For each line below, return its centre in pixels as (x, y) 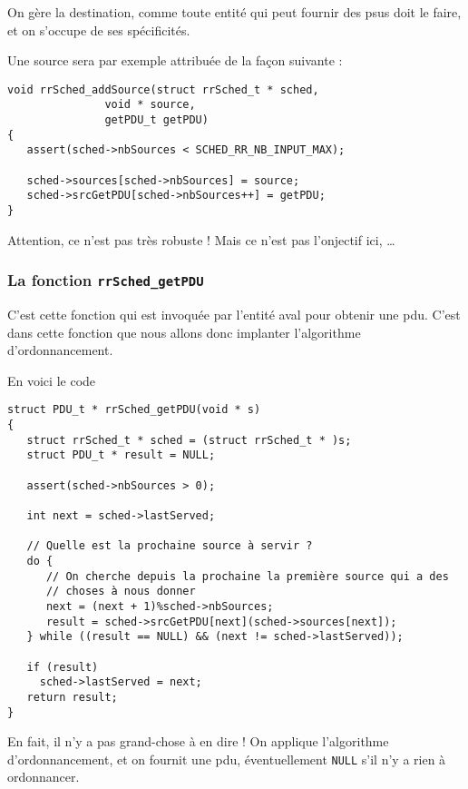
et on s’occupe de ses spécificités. (99, 30)
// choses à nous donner (121, 592)
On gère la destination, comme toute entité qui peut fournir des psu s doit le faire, (234, 12)
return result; (72, 697)
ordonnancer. (44, 777)
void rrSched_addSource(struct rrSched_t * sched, (163, 89)
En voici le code (52, 380)
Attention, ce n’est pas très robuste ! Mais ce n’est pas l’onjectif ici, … (201, 239)
